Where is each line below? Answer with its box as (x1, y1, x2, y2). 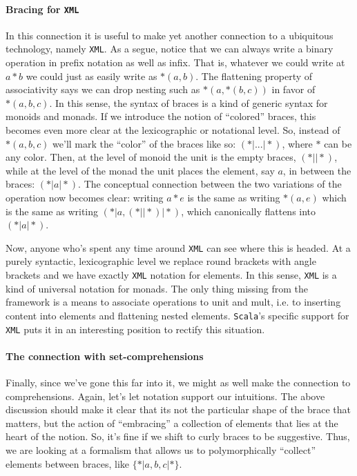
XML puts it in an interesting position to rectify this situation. (6, 321, 265, 336)
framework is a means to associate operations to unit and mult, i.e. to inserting (6, 295, 341, 309)
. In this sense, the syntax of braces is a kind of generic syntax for (49, 95, 328, 110)
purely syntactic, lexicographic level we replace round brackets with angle (6, 254, 316, 268)
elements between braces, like (6, 456, 130, 470)
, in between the (282, 163, 351, 177)
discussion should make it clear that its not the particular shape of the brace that (6, 402, 351, 417)
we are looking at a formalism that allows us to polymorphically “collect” (6, 443, 316, 457)
